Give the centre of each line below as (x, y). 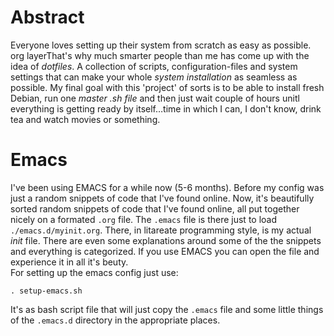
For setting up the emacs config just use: (94, 272)
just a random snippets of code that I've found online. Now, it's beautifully (162, 198)
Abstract (47, 17)
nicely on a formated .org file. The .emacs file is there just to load (144, 219)
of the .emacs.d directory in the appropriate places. (115, 320)
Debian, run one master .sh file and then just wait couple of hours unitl (155, 98)
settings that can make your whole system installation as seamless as (154, 77)
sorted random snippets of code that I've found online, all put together (155, 208)
